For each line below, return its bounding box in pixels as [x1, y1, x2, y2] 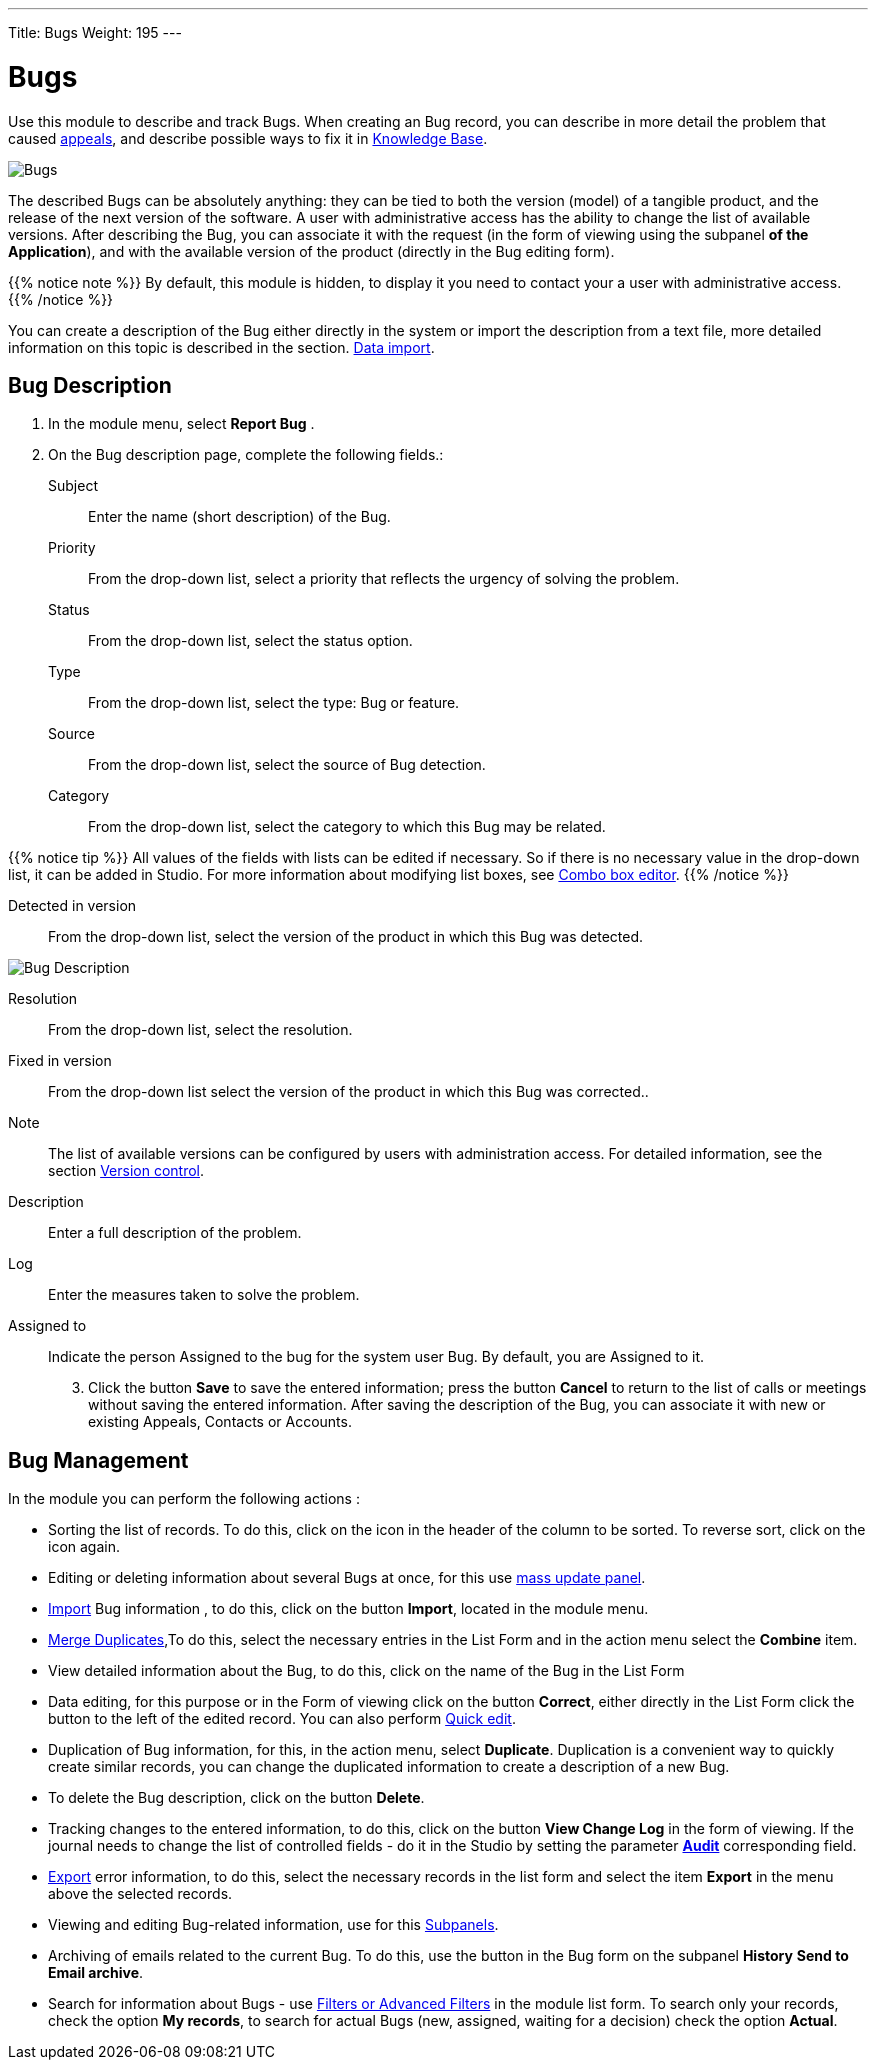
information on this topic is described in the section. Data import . [8, 338, 435, 356]
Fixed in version [8, 1052, 112, 1070]
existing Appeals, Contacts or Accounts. [88, 1413, 352, 1431]
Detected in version [8, 897, 137, 915]
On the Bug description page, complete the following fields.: [48, 446, 444, 464]
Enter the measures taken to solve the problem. [48, 1286, 360, 1304]
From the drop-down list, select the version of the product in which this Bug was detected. [48, 928, 644, 946]
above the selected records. [48, 1885, 233, 1903]
